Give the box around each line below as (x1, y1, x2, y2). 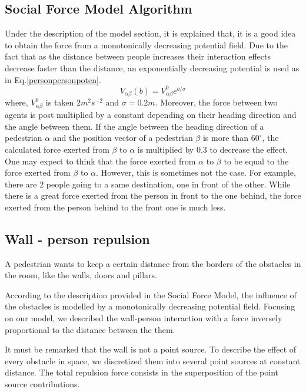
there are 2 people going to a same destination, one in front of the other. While (5, 177, 291, 190)
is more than (202, 131, 249, 144)
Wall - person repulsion (5, 229, 150, 248)
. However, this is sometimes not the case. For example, (96, 166, 296, 179)
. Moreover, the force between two (155, 96, 278, 108)
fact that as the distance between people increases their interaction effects (5, 50, 271, 62)
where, (5, 96, 28, 108)
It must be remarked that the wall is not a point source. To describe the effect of (5, 343, 297, 355)
